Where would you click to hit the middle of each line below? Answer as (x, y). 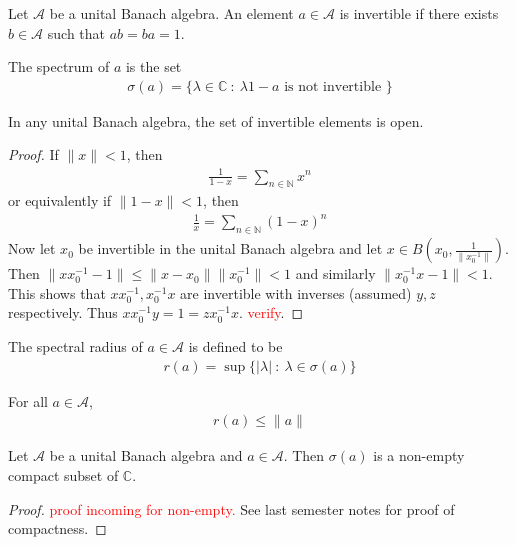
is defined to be (235, 346)
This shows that (57, 292)
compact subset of (63, 474)
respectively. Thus (63, 312)
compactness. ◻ (57, 528)
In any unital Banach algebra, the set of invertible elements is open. (216, 120)
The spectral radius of (75, 346)
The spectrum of (59, 66)
